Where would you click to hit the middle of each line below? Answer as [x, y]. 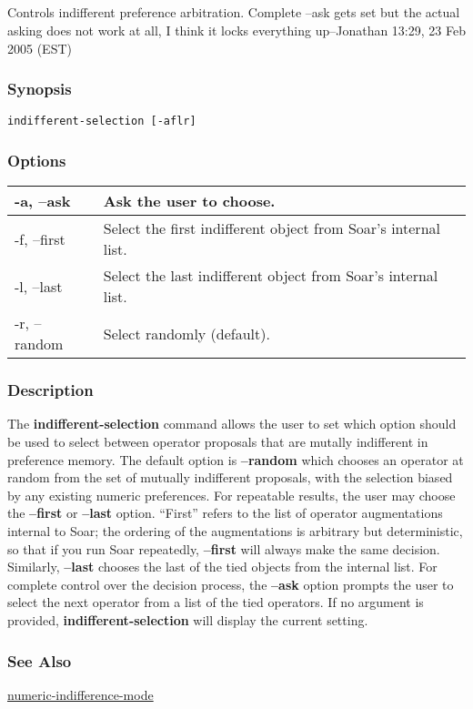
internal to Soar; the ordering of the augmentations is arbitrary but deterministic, [235, 531]
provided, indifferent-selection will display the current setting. [188, 620]
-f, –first [40, 238]
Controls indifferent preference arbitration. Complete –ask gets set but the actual [234, 12]
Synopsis [40, 89]
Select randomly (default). [186, 333]
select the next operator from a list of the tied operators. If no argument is [216, 602]
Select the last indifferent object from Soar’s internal [271, 276]
